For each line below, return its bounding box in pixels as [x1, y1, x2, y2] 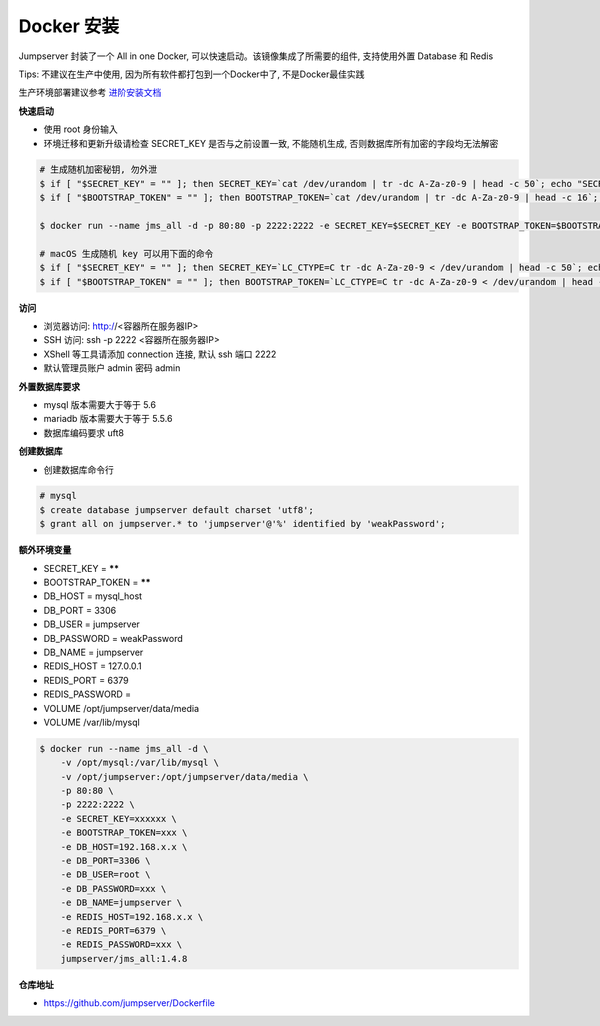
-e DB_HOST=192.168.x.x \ [60, 841, 188, 852]
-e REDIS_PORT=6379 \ [60, 925, 167, 936]
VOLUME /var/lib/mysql [43, 716, 140, 728]
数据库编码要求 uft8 [43, 426, 125, 439]
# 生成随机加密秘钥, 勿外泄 [39, 164, 158, 175]
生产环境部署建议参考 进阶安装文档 [18, 86, 162, 99]
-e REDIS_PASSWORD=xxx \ [60, 939, 183, 950]
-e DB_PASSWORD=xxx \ [60, 883, 167, 894]
